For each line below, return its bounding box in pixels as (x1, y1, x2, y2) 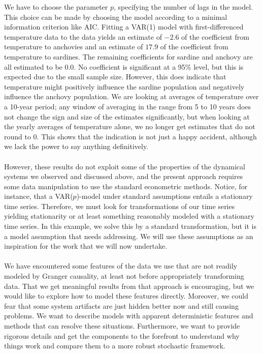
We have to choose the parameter (4, 2, 108, 12)
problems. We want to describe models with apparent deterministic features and (4, 310, 253, 321)
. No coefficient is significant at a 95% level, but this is (74, 61, 244, 72)
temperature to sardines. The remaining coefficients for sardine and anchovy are (4, 51, 253, 62)
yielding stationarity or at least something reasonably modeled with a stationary (4, 211, 254, 221)
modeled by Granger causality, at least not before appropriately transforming (4, 271, 244, 281)
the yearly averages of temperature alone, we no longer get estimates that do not (4, 121, 255, 132)
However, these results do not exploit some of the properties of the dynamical (4, 161, 245, 171)
